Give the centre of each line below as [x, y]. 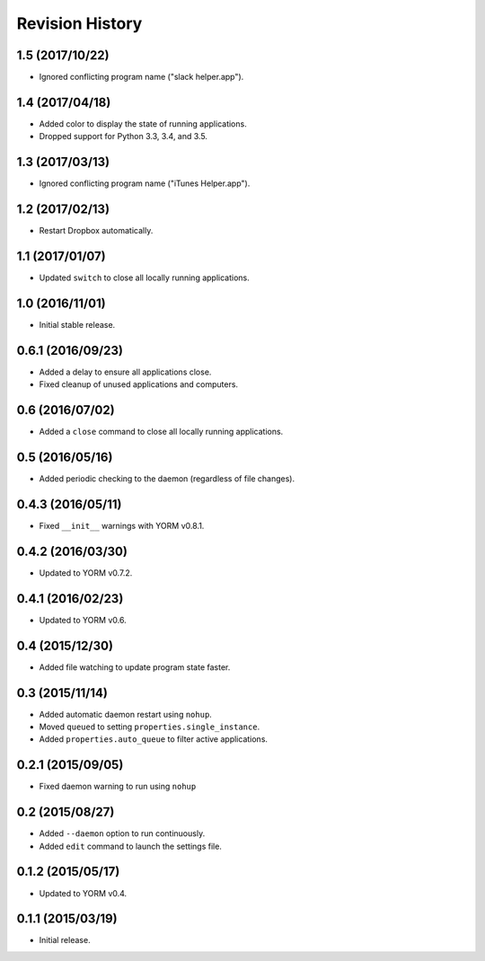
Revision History [79, 23]
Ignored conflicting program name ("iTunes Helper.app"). [145, 183]
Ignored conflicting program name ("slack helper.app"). [141, 77]
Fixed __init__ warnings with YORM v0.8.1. [122, 526]
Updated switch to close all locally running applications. [145, 278]
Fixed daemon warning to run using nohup [118, 787]
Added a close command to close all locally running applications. [161, 432]
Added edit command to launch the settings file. [130, 846]
